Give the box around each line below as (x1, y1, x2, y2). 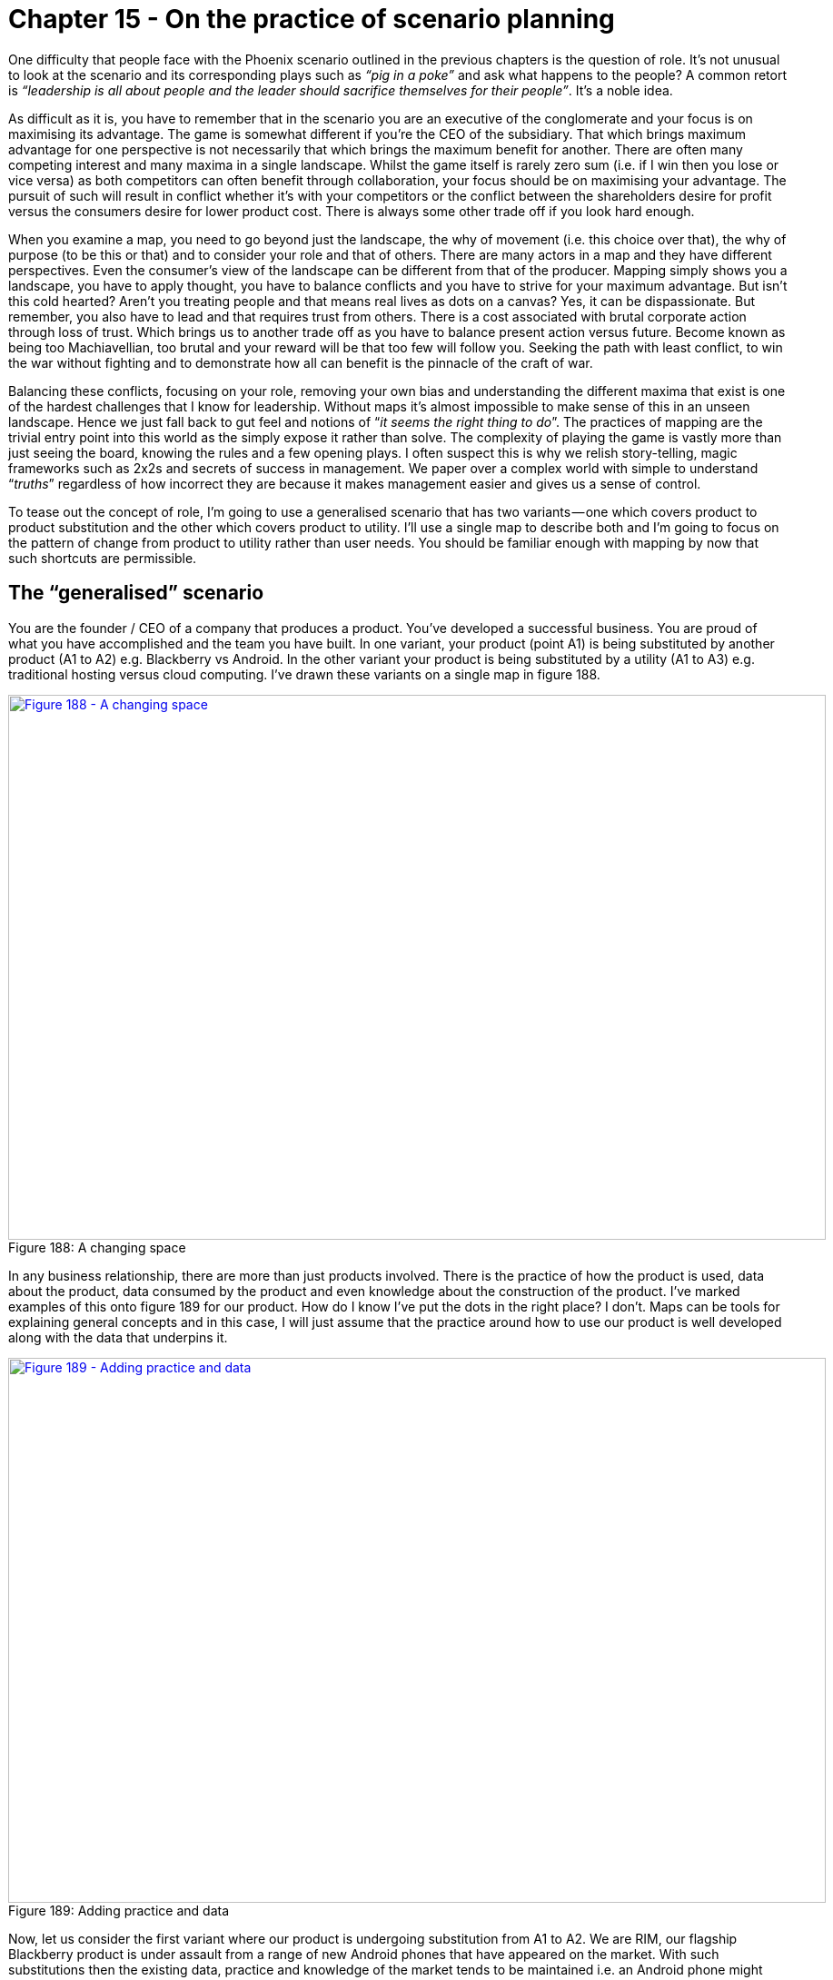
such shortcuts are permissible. (8, 549, 197, 566)
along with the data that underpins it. (8, 1329, 228, 1345)
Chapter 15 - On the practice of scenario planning (8, 4, 615, 35)
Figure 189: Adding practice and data (8, 1902, 230, 1918)
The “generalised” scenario (8, 581, 264, 605)
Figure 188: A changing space (8, 1239, 186, 1255)
